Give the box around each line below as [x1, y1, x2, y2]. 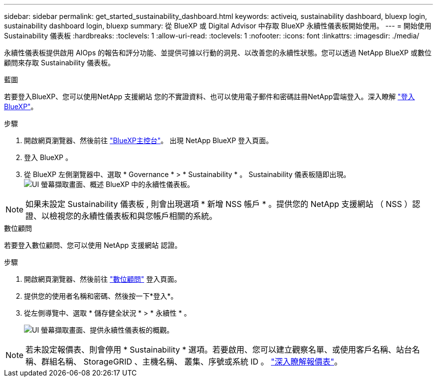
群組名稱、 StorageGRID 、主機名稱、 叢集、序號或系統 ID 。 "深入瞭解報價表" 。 [41, 357, 343, 367]
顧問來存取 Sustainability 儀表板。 [4, 58, 115, 67]
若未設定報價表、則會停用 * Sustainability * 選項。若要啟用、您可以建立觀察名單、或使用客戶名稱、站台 [25, 345, 412, 355]
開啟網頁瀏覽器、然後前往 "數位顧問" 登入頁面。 [24, 275, 181, 283]
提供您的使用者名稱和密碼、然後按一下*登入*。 [24, 292, 178, 300]
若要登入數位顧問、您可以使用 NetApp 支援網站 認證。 [4, 241, 182, 249]
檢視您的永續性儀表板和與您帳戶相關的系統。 [49, 211, 218, 221]
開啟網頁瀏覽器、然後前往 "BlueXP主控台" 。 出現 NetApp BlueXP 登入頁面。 [24, 136, 273, 145]
